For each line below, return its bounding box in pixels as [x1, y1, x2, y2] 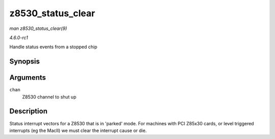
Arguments [9, 74, 46, 82]
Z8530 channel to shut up [22, 94, 76, 100]
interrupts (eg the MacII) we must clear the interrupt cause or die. [9, 127, 147, 133]
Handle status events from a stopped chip [9, 44, 98, 50]
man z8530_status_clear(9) [9, 25, 67, 31]
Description [9, 107, 48, 116]
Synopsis [9, 57, 40, 66]
